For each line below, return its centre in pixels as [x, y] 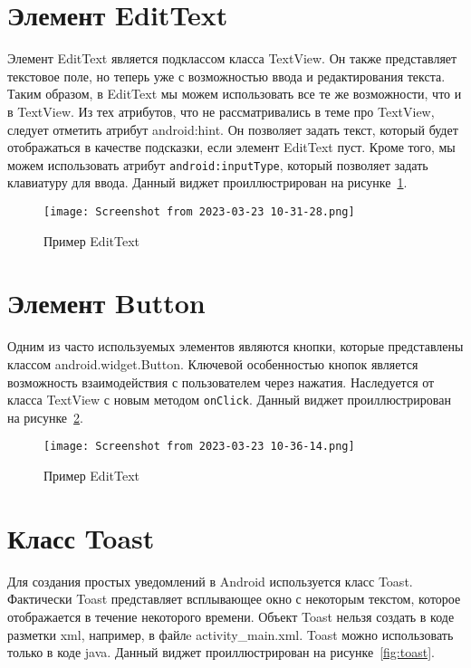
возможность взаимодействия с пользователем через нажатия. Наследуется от [221, 382]
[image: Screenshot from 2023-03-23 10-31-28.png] [199, 211]
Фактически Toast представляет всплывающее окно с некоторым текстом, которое [234, 599]
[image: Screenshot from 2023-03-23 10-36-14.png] [199, 447]
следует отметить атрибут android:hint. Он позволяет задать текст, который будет [233, 129]
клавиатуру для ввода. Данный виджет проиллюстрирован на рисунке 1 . [207, 182]
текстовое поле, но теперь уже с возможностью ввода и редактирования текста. [226, 76]
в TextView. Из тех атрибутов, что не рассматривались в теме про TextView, [221, 111]
